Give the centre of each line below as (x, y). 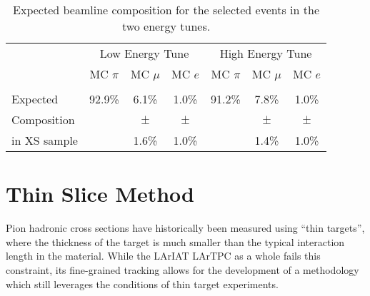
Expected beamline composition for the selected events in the (166, 10)
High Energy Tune (266, 53)
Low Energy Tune (144, 53)
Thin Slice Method (100, 194)
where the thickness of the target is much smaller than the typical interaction (175, 241)
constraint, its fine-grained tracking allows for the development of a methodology (182, 269)
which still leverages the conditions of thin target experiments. (142, 284)
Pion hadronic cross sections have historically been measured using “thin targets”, (185, 228)
